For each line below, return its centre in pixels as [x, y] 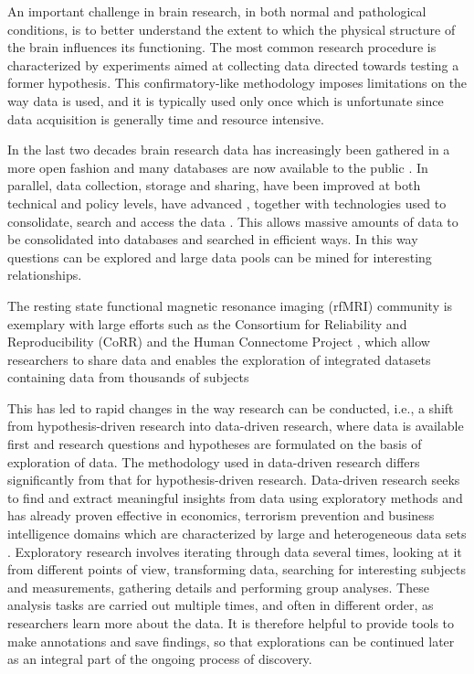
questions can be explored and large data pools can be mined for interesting [220, 257]
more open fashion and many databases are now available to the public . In [218, 167]
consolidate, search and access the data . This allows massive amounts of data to [233, 221]
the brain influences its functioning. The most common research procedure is [222, 47]
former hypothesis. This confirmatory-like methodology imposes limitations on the [237, 83]
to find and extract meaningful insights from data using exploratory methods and [235, 497]
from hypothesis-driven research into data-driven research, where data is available [236, 426]
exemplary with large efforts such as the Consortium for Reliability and [207, 323]
